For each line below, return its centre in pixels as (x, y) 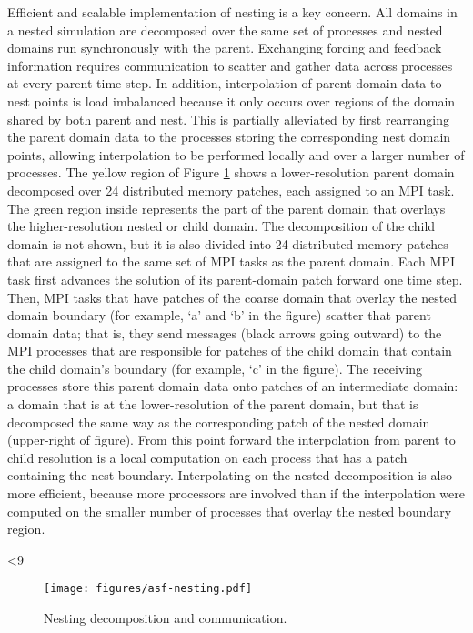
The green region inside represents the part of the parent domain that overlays (226, 208)
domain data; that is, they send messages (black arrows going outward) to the (225, 332)
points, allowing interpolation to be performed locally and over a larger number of (236, 154)
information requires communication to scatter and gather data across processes (230, 65)
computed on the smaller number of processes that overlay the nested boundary (230, 511)
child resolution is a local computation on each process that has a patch (207, 457)
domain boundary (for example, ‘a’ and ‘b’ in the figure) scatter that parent (219, 315)
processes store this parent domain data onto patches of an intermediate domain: (233, 386)
